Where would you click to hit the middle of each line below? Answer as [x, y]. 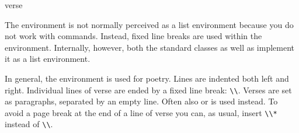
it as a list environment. [48, 59]
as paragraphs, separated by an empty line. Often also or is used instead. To [141, 101]
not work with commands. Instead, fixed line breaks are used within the [133, 36]
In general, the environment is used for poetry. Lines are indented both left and [147, 78]
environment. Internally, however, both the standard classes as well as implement [150, 47]
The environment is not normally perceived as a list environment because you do [149, 24]
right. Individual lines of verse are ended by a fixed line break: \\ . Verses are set [148, 90]
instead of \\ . [29, 124]
